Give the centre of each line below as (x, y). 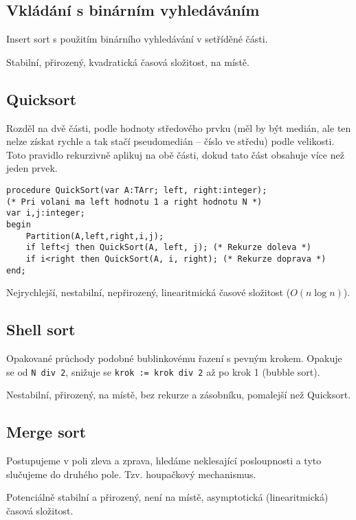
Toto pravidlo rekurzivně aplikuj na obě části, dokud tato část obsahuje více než (175, 154)
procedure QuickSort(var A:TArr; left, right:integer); (137, 190)
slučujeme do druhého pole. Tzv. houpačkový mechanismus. (131, 474)
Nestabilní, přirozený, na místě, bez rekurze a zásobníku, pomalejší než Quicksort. (179, 395)
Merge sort (46, 432)
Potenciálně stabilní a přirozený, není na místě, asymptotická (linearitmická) (167, 497)
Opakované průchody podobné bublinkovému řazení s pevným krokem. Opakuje (174, 358)
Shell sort (41, 329)
